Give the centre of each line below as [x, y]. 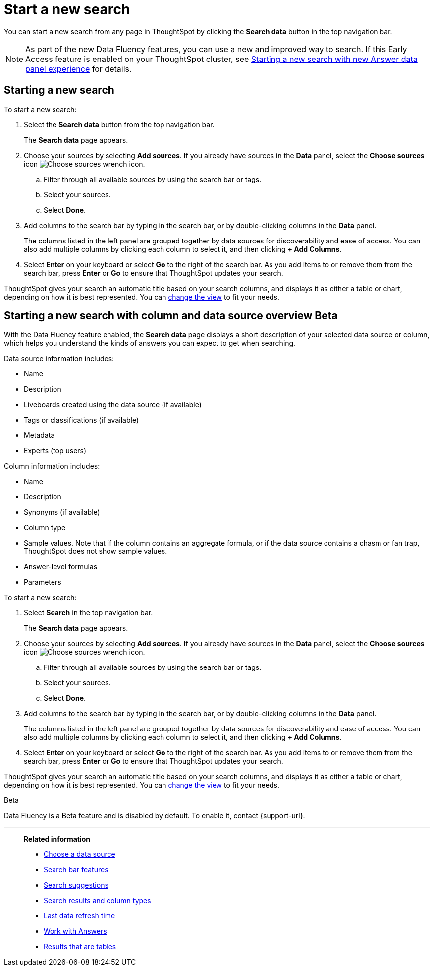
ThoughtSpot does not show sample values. [96, 551]
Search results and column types [97, 901]
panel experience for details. [79, 69]
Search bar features [76, 870]
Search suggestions [76, 885]
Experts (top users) [55, 451]
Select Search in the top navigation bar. [88, 613]
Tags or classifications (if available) [81, 420]
